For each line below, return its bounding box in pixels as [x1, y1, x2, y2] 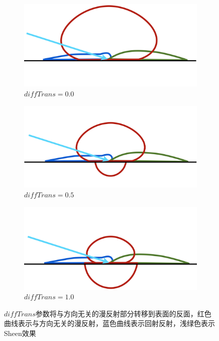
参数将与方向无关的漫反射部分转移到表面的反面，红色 [35, 308, 211, 318]
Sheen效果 [4, 327, 36, 338]
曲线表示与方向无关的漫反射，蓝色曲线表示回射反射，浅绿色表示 [4, 318, 215, 328]
